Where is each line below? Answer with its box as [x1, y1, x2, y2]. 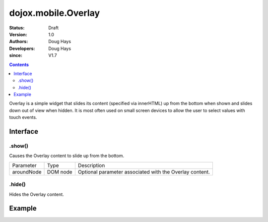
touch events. [9, 114, 37, 120]
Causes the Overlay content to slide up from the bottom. [9, 153, 124, 159]
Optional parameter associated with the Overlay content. [77, 168, 210, 175]
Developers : [9, 45, 35, 52]
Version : [9, 31, 27, 37]
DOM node [47, 168, 72, 175]
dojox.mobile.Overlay [9, 7, 100, 18]
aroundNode [12, 168, 42, 175]
